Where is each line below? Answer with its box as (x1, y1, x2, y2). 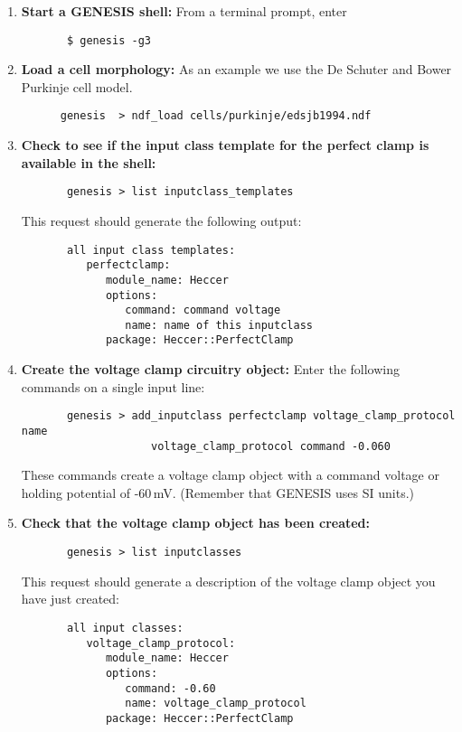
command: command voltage (125, 304, 281, 317)
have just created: (21, 589, 120, 608)
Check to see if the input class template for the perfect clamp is (21, 136, 429, 155)
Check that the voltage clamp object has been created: (21, 513, 371, 532)
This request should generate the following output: (21, 211, 302, 230)
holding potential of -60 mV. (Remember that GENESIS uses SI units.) (21, 483, 415, 502)
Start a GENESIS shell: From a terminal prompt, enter (21, 2, 347, 20)
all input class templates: (66, 243, 236, 257)
